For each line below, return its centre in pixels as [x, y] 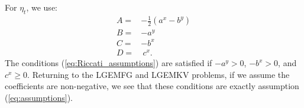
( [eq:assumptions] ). [39, 97]
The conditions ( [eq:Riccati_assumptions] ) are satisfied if [109, 63]
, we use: [42, 7]
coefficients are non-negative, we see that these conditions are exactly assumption [152, 86]
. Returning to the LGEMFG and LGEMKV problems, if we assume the [159, 74]
